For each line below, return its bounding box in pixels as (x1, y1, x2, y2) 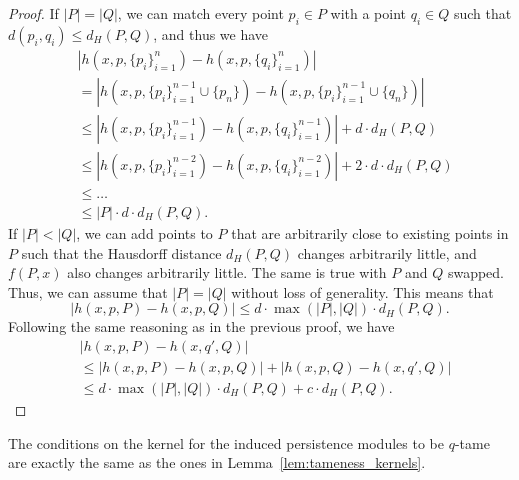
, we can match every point (117, 3, 284, 23)
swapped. (447, 262, 504, 283)
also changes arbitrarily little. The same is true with (67, 262, 387, 283)
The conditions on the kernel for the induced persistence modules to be (8, 432, 444, 453)
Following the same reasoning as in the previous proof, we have (8, 316, 395, 337)
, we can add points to (76, 222, 213, 243)
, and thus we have (153, 23, 269, 44)
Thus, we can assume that (8, 281, 168, 302)
